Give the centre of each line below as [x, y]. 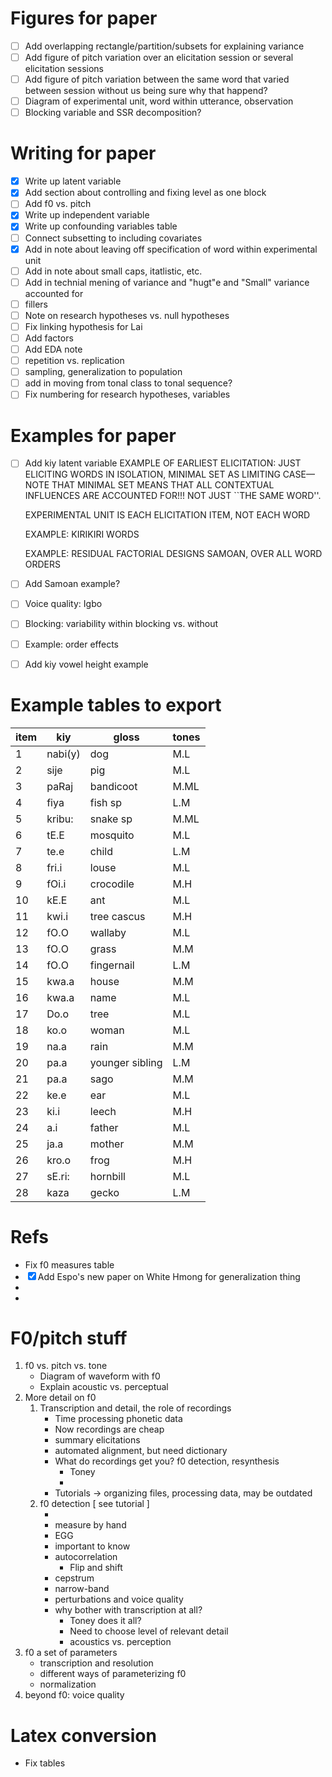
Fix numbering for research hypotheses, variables [127, 394]
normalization [68, 1684]
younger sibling [126, 1062]
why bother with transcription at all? [128, 1610]
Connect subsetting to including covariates [113, 238]
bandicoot [113, 786]
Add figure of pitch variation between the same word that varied [157, 79]
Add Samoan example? [72, 584]
